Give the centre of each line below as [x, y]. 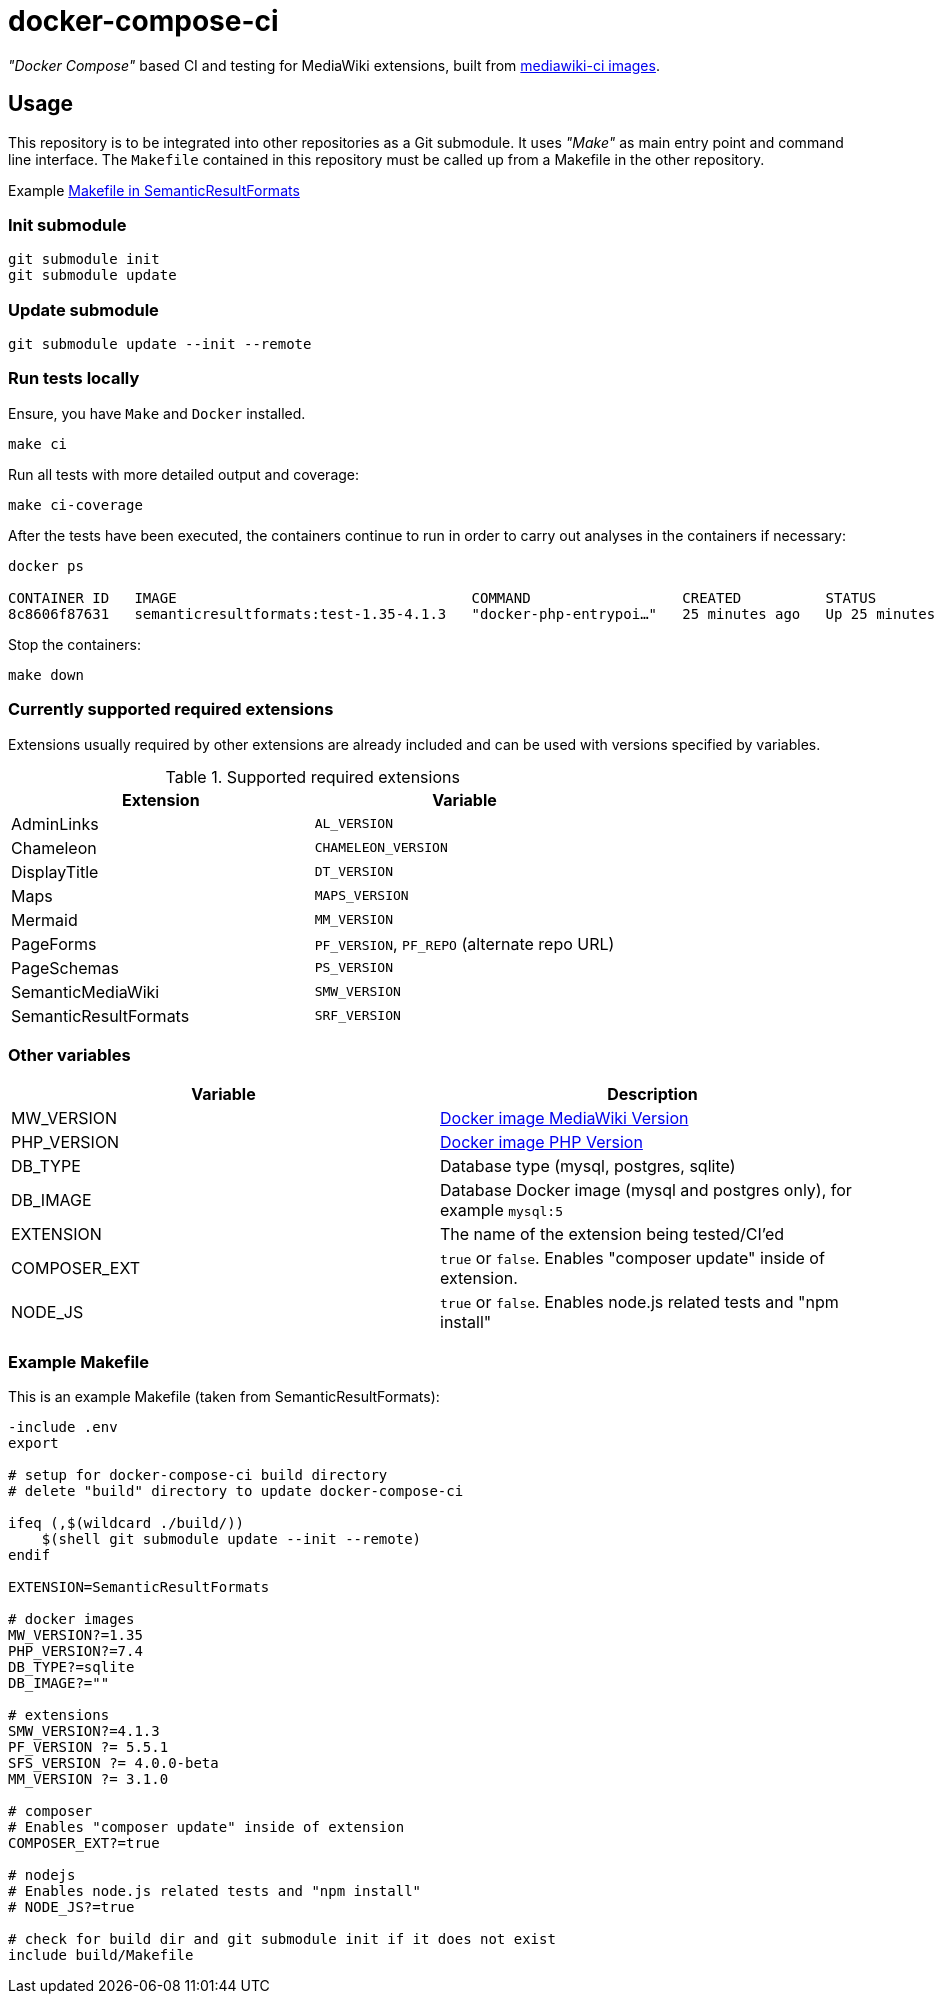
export [33, 1443]
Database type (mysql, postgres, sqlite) [588, 1166]
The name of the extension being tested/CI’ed [612, 1234]
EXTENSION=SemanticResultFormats [139, 1587]
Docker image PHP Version [541, 1142]
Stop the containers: [74, 644]
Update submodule [83, 309]
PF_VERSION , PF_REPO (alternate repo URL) [464, 943]
